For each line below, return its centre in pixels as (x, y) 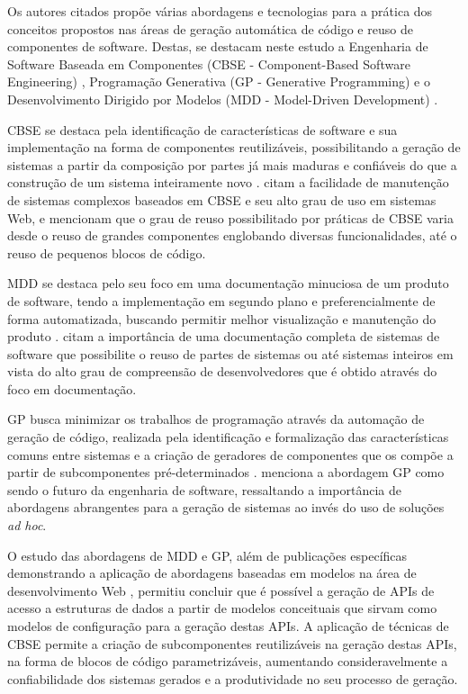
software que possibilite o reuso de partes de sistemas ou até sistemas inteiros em (230, 353)
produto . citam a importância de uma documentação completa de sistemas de (224, 336)
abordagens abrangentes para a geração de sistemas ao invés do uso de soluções (226, 507)
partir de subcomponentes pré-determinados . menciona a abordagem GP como (226, 472)
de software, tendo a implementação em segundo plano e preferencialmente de (221, 300)
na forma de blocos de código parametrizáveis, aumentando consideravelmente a (228, 661)
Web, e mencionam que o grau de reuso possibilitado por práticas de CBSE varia (230, 217)
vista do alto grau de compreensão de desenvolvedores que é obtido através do (222, 371)
